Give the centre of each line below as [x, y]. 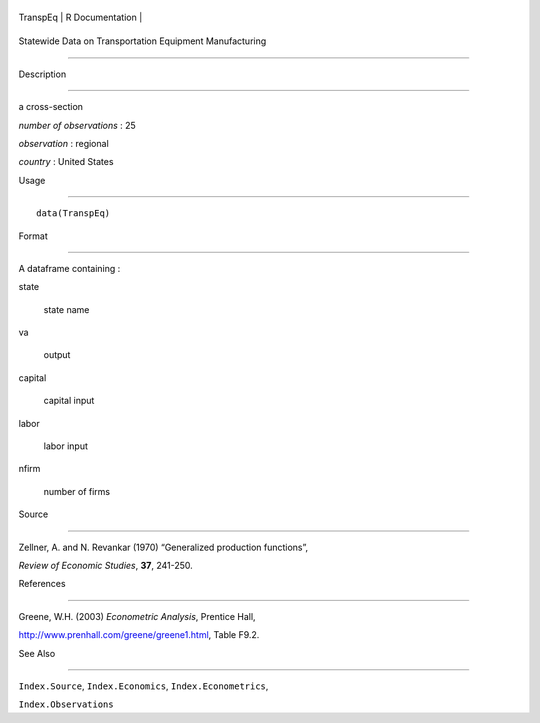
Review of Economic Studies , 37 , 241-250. [106, 565]
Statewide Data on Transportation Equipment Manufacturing [142, 41]
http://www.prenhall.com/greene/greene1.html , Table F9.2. [139, 635]
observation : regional [63, 143]
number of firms [76, 491]
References [42, 584]
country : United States [66, 162]
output [57, 355]
